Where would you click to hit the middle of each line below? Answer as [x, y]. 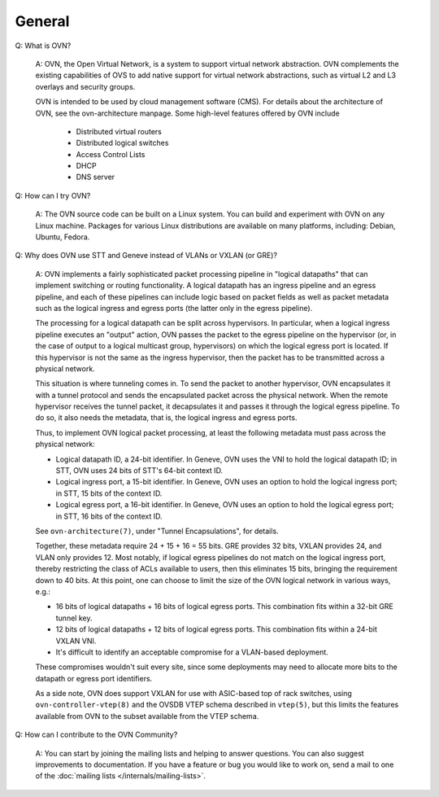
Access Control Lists [111, 154]
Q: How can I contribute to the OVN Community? [96, 735]
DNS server [96, 177]
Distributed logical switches [122, 143]
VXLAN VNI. [76, 641]
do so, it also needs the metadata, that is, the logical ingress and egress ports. [166, 418]
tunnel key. [74, 618]
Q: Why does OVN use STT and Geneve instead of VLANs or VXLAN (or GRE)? [146, 256]
